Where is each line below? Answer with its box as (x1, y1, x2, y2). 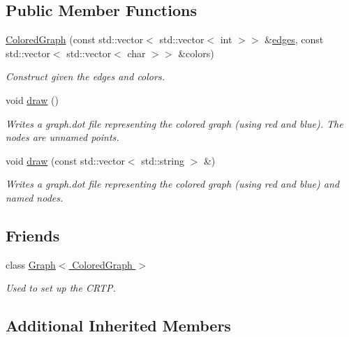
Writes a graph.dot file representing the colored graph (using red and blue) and (6, 177, 339, 191)
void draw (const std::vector (6, 153, 125, 167)
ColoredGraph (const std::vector (6, 32, 144, 47)
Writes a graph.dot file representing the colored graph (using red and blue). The (6, 116, 343, 130)
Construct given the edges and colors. (6, 69, 165, 84)
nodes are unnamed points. (6, 130, 119, 144)
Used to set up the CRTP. (6, 280, 116, 295)
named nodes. (6, 190, 64, 204)
